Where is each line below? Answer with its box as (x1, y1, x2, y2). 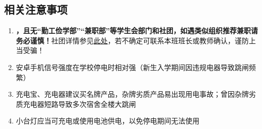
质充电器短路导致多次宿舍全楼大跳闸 (16, 98, 136, 109)
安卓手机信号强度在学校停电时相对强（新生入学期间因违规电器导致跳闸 (16, 61, 249, 72)
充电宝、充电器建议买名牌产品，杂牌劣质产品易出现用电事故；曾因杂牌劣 (16, 89, 256, 99)
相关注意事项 (4, 2, 68, 17)
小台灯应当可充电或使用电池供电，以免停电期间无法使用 (16, 115, 200, 126)
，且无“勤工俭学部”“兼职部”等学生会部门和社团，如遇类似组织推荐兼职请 (16, 25, 258, 36)
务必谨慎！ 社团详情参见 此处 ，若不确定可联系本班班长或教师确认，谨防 (16, 35, 249, 45)
